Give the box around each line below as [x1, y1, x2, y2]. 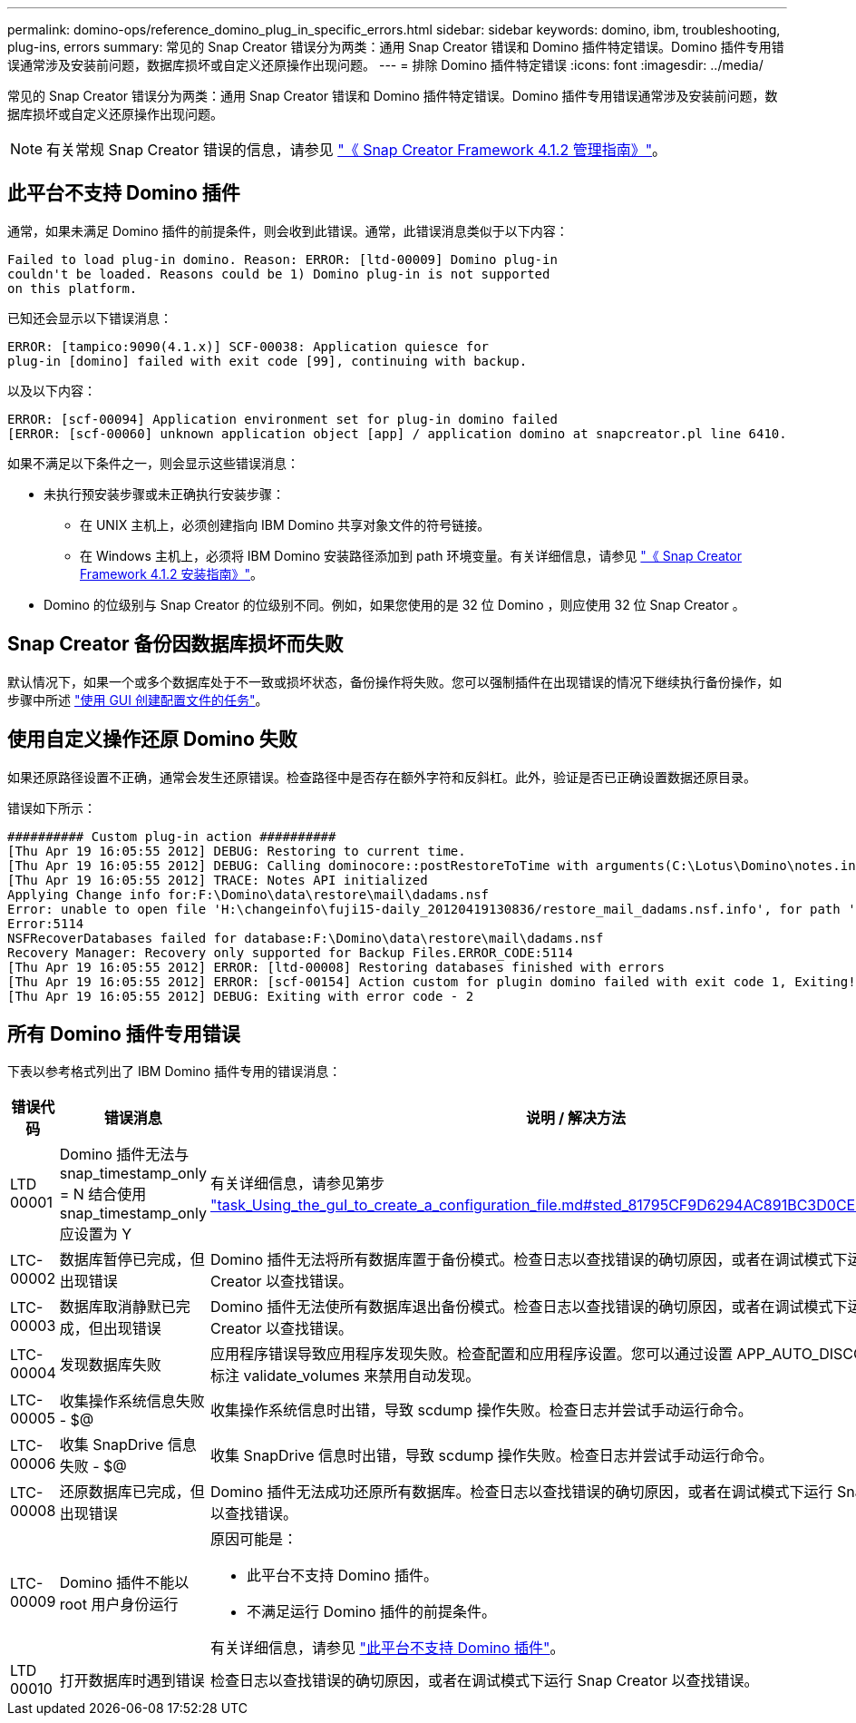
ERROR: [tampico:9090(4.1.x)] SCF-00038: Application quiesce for [7, 338, 490, 354]
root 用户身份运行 [59, 1595, 179, 1614]
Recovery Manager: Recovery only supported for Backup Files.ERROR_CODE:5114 [7, 945, 573, 960]
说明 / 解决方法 [526, 1109, 626, 1128]
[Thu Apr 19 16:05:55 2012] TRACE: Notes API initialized [7, 872, 428, 887]
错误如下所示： [7, 799, 96, 816]
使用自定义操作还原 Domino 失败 [7, 728, 297, 751]
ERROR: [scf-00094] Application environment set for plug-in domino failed [7, 411, 558, 426]
